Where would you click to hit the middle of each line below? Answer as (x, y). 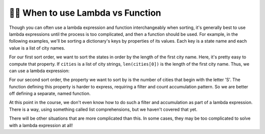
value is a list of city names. (37, 48)
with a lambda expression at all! (41, 125)
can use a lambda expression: (39, 71)
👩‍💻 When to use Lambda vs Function (85, 13)
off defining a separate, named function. (50, 94)
